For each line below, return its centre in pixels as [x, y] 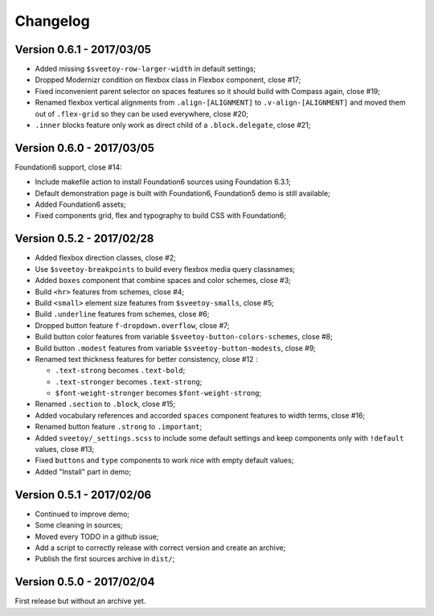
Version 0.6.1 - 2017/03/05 [83, 49]
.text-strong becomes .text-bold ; [120, 371]
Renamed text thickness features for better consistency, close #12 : [146, 359]
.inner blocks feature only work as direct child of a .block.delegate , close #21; [173, 125]
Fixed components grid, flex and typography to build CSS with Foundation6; [161, 216]
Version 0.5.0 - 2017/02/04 [85, 582]
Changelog [52, 21]
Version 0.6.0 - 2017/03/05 [85, 148]
